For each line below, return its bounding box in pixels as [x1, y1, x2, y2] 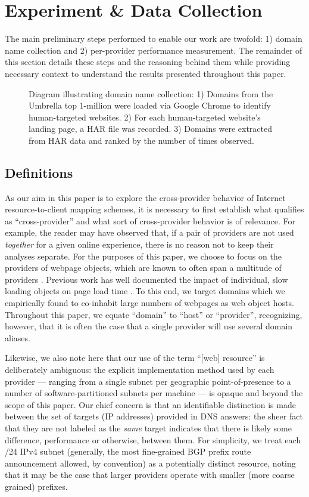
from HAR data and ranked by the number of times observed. [29, 134, 254, 146]
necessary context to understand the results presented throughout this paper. [5, 67, 286, 79]
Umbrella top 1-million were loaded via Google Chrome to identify [29, 99, 271, 112]
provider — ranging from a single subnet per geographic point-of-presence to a [5, 375, 291, 387]
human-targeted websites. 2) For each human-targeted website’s [29, 110, 261, 123]
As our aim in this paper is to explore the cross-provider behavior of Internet [5, 191, 286, 203]
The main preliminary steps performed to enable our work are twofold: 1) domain [5, 32, 302, 45]
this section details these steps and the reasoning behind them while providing [5, 55, 291, 68]
